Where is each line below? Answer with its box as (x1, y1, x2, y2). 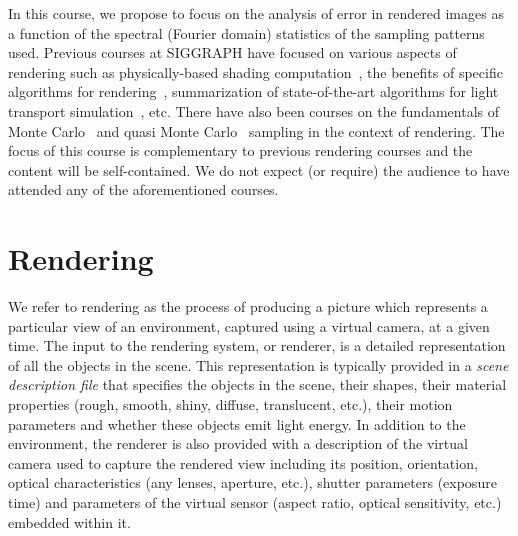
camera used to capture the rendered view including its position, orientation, (8, 452, 478, 473)
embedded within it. (8, 511, 131, 532)
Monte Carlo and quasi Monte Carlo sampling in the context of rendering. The (8, 120, 505, 141)
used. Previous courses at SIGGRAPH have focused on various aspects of (8, 42, 457, 63)
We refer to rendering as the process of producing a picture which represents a (8, 296, 488, 317)
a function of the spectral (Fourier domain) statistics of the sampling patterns (8, 22, 485, 43)
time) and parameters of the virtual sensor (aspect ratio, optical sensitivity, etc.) (8, 492, 502, 512)
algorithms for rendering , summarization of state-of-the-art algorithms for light (8, 81, 499, 102)
